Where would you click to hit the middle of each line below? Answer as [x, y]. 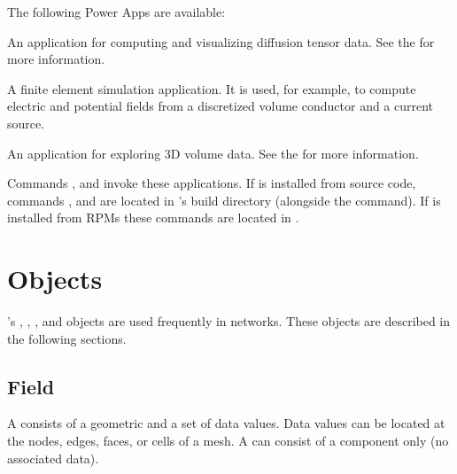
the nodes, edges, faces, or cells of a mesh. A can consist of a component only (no [228, 441]
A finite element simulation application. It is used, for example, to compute [212, 88]
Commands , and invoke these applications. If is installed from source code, [212, 183]
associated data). [53, 458]
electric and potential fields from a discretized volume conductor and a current [221, 106]
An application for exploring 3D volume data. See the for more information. [213, 153]
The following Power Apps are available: [116, 12]
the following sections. [67, 338]
